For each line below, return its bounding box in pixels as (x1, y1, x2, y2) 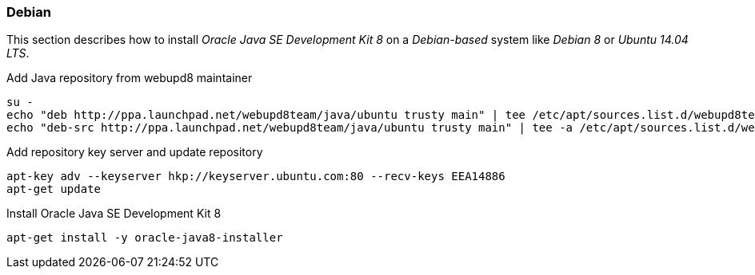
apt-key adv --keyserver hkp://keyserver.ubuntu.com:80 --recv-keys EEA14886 (6, 170, 505, 183)
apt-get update (6, 183, 102, 196)
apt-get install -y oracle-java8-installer (6, 231, 283, 245)
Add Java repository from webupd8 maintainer (6, 71, 253, 85)
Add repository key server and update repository (6, 145, 263, 159)
